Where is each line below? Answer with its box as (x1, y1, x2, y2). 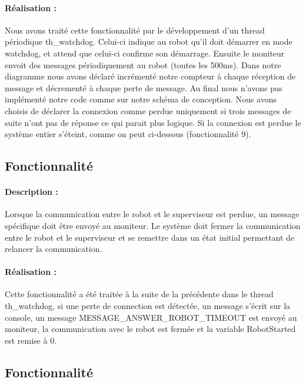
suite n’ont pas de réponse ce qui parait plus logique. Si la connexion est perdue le (5, 116, 301, 128)
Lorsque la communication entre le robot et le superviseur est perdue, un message (5, 208, 300, 220)
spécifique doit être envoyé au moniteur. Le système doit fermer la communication (5, 219, 301, 231)
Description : (5, 185, 58, 198)
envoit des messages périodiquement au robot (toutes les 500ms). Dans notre (5, 58, 281, 71)
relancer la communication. (5, 243, 102, 255)
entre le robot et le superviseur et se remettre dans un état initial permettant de (5, 231, 295, 243)
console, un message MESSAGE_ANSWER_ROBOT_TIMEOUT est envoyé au (5, 311, 297, 323)
